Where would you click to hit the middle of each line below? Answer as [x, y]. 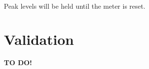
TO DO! [18, 62]
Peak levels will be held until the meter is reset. [75, 6]
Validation [39, 39]
